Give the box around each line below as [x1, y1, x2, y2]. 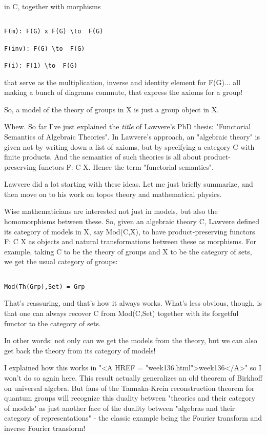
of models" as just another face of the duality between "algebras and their [4, 402, 235, 413]
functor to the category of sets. [4, 318, 101, 328]
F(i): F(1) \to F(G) [4, 62, 78, 69]
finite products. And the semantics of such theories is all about [4, 151, 201, 162]
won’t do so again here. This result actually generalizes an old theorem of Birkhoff [4, 372, 262, 383]
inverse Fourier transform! [4, 422, 86, 433]
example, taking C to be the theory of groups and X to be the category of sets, [4, 246, 252, 256]
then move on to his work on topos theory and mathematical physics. [4, 188, 222, 199]
